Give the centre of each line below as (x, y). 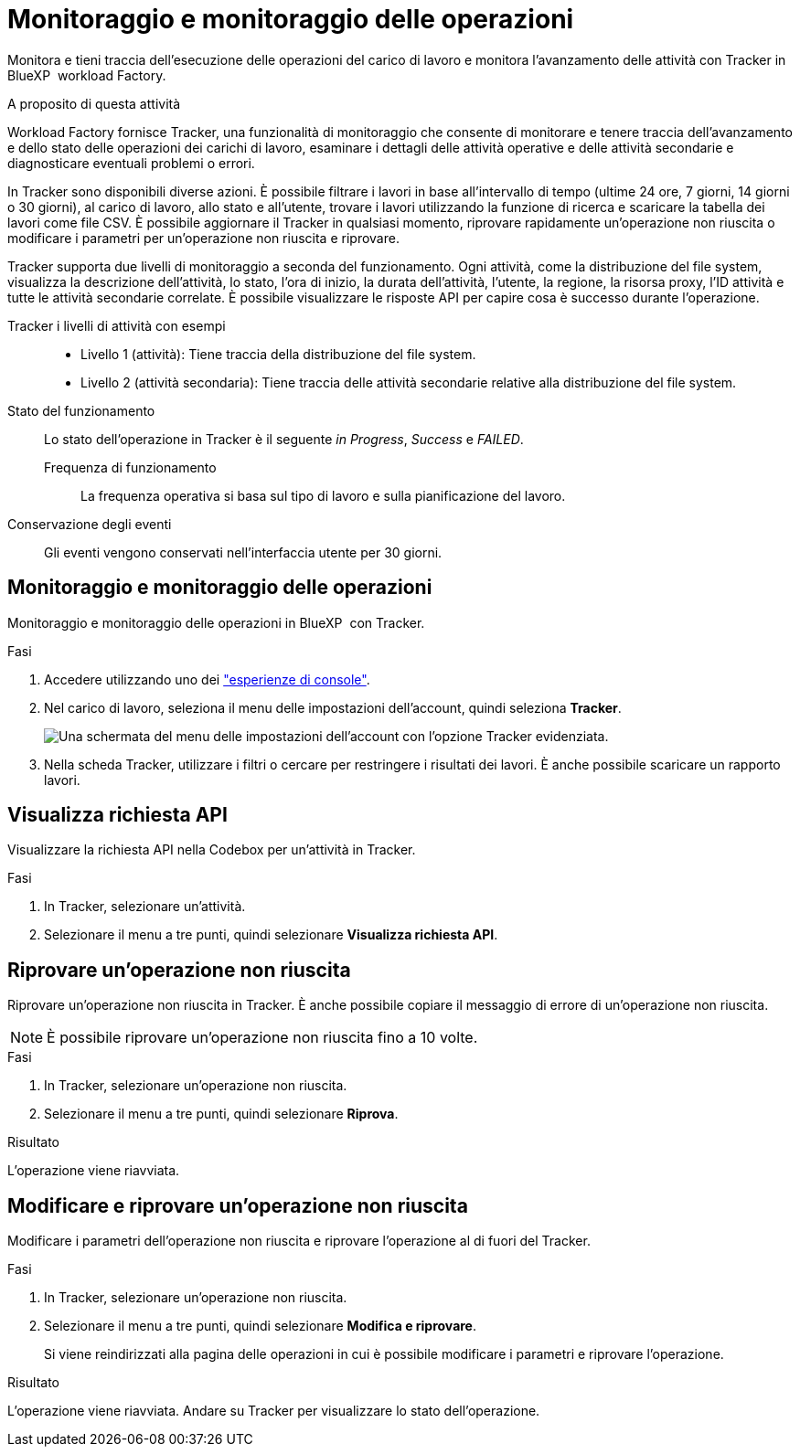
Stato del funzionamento (81, 410)
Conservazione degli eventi (90, 524)
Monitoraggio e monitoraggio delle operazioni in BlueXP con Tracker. (216, 622)
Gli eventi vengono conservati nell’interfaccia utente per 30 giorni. (243, 552)
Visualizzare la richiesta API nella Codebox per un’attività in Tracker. (212, 850)
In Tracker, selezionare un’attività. (145, 907)
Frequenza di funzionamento (130, 467)
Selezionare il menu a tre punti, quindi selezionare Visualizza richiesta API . (271, 935)
